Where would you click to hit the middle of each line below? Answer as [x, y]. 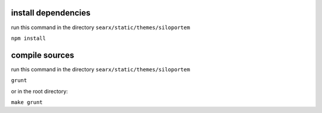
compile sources [43, 55]
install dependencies [51, 13]
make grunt [27, 102]
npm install [28, 38]
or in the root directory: [39, 91]
